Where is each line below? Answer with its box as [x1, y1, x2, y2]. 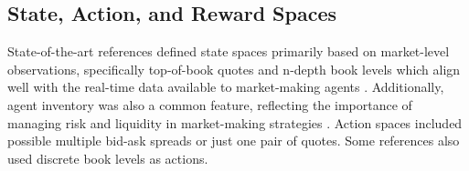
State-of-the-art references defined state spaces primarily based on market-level [7, 42, 450, 61]
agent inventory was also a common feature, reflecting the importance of [7, 95, 412, 114]
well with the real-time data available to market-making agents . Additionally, [7, 77, 444, 96]
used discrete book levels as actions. [7, 148, 208, 167]
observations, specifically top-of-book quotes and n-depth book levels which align [7, 59, 461, 78]
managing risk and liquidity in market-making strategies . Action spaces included [7, 113, 463, 132]
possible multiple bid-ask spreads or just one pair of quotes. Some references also [7, 131, 460, 150]
